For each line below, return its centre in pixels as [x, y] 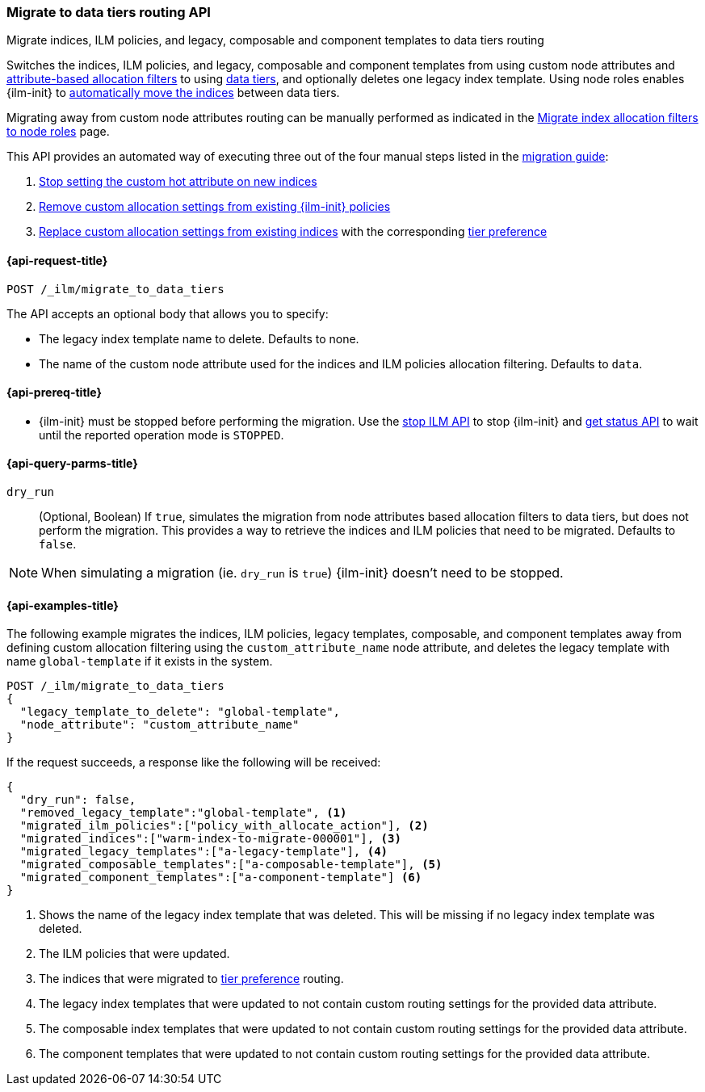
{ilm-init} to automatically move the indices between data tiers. [173, 93]
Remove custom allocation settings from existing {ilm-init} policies [215, 207]
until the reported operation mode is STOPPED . [162, 435]
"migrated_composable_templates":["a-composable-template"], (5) [231, 865]
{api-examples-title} [63, 605]
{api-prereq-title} [55, 393]
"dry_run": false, [78, 800]
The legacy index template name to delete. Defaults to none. [199, 338]
